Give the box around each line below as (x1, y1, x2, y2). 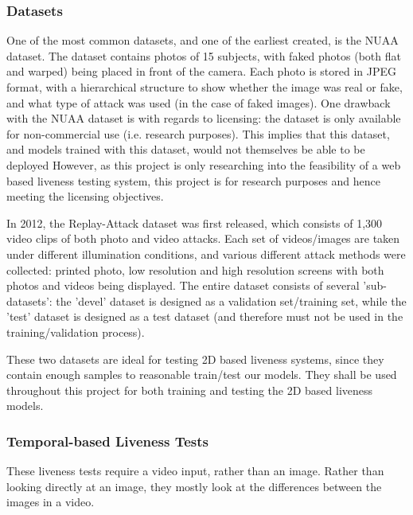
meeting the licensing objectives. (6, 188, 164, 205)
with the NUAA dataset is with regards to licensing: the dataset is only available (6, 110, 401, 127)
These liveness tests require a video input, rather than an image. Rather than (6, 462, 384, 479)
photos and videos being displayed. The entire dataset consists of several (6, 277, 360, 294)
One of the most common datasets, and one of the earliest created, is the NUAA (6, 32, 399, 49)
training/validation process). (6, 323, 145, 340)
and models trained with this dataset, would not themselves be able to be (6, 141, 365, 158)
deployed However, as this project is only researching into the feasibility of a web (6, 156, 401, 173)
